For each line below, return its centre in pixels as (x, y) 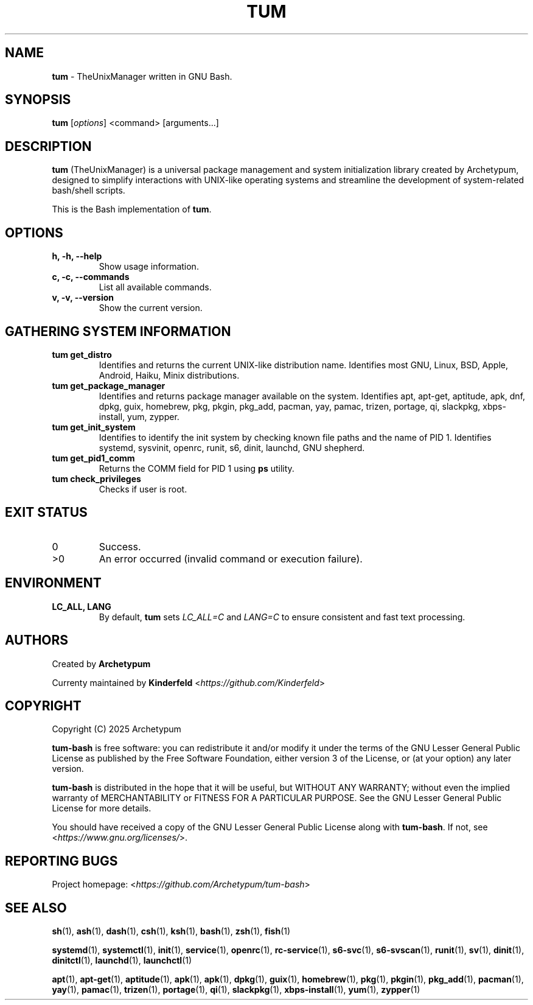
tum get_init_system (94, 427)
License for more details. (102, 808)
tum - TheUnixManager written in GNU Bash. (142, 76)
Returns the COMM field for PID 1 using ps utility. (197, 468)
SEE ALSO (36, 908)
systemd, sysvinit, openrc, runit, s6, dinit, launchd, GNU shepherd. (232, 447)
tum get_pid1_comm (93, 458)
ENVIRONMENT (53, 583)
